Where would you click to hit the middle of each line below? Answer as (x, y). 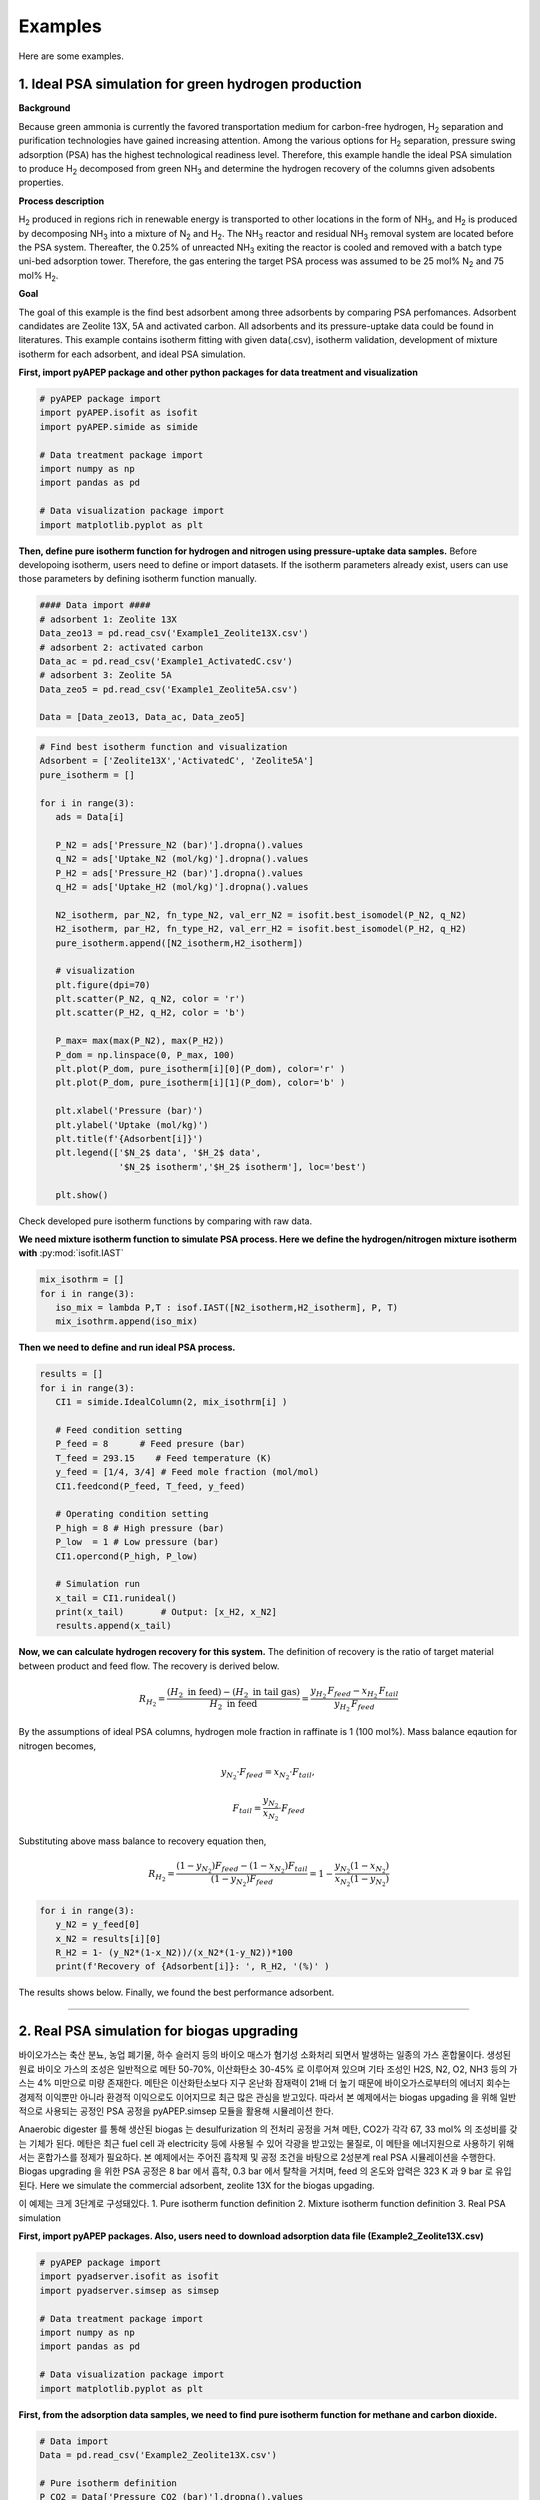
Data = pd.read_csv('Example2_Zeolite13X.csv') (158, 2454)
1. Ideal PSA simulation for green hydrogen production (190, 84)
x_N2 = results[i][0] (108, 1938)
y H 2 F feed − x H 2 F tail (354, 1692)
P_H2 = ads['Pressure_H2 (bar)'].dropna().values (179, 873)
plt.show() (82, 1194)
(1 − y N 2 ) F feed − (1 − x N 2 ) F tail (242, 1867)
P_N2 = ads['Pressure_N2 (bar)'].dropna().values (179, 844)
